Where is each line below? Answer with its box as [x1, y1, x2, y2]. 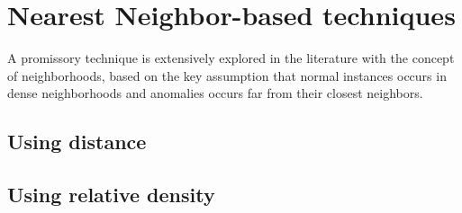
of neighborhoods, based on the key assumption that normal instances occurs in [7, 66, 447, 84]
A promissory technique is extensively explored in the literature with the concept [7, 49, 455, 67]
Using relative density [7, 181, 215, 209]
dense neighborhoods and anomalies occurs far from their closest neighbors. [7, 84, 423, 102]
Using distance [7, 128, 147, 155]
